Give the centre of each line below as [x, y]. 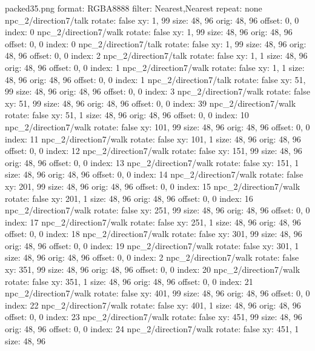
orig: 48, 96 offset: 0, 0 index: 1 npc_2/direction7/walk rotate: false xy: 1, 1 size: [155, 67]
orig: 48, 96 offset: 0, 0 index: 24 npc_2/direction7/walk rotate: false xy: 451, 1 [152, 329]
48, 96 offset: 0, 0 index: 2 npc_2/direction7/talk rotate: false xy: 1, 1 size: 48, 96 [156, 55]
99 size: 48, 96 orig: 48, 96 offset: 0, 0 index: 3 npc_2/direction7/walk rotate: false [157, 91]
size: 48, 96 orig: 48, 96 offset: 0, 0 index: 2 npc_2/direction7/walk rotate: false [152, 257]
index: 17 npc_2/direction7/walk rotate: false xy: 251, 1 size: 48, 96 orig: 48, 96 [153, 222]
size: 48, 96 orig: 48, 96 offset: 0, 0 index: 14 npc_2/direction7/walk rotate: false [154, 174]
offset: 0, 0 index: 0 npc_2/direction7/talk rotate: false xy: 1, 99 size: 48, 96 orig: [156, 43]
